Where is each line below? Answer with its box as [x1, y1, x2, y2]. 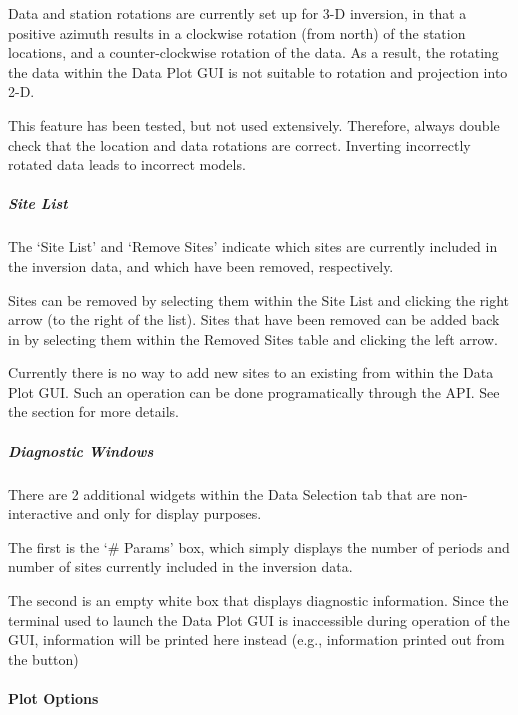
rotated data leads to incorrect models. [8, 154, 246, 175]
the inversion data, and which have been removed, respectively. [8, 255, 394, 276]
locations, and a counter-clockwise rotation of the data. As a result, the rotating [8, 42, 499, 63]
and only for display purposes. [76, 503, 262, 524]
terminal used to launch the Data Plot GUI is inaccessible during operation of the [8, 609, 510, 630]
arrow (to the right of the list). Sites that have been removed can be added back [8, 309, 500, 330]
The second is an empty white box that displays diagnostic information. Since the [8, 590, 509, 610]
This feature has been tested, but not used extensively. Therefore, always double [8, 114, 500, 135]
